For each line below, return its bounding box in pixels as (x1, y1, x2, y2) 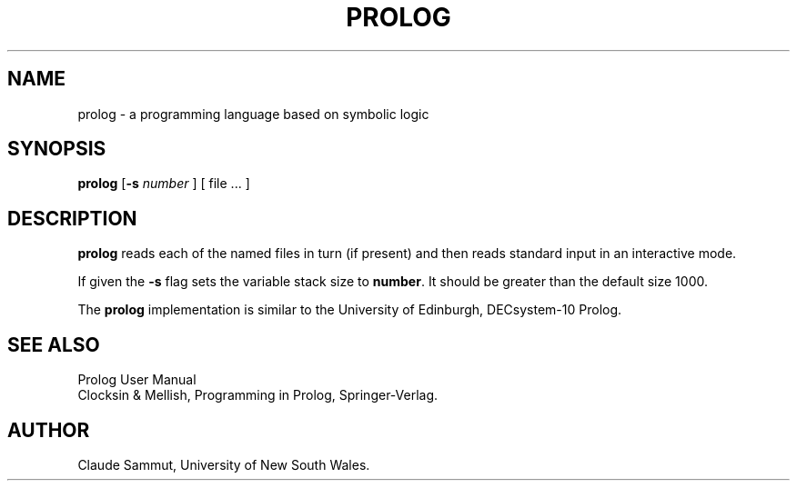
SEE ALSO (7, 333, 100, 356)
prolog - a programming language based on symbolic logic (77, 105, 429, 122)
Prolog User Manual (77, 372, 197, 388)
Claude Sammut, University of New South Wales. (77, 456, 370, 473)
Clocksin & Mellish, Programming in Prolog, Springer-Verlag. (77, 387, 439, 403)
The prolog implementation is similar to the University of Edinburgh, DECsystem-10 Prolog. (77, 302, 622, 318)
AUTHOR (7, 418, 90, 442)
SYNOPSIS (7, 137, 106, 161)
